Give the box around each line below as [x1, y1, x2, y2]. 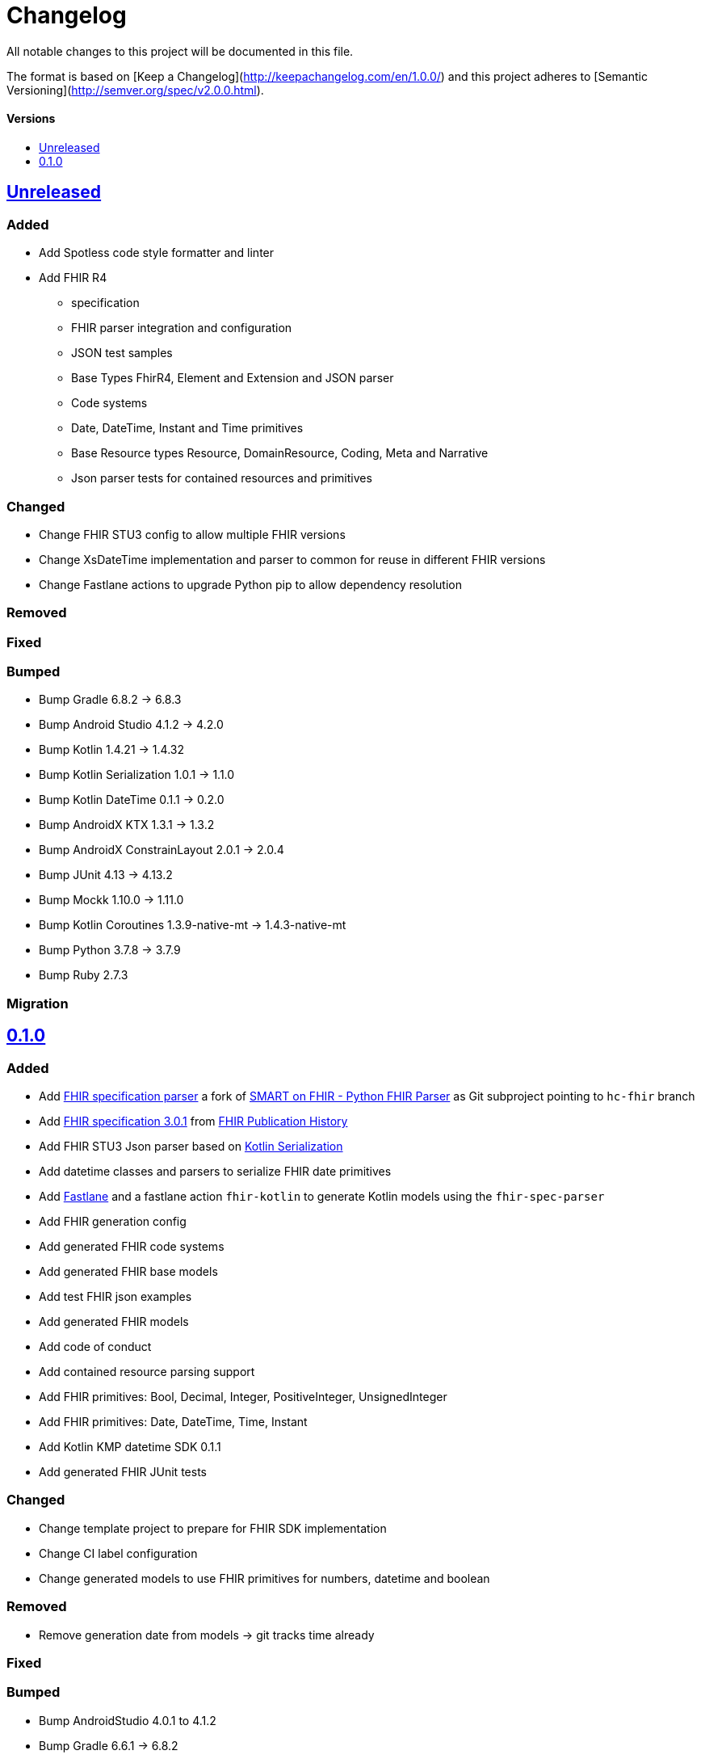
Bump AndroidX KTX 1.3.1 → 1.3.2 [39, 818, 215, 832]
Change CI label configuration [39, 1546, 198, 1560]
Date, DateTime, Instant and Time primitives [71, 421, 304, 436]
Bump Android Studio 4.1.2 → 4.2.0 [39, 717, 224, 732]
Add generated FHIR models [39, 1315, 189, 1329]
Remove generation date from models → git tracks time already [39, 1627, 375, 1642]
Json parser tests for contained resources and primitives [71, 471, 372, 486]
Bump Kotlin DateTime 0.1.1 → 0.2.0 [39, 793, 225, 807]
